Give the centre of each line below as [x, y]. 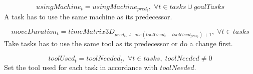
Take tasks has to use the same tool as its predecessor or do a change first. [118, 43]
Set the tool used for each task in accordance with [81, 67]
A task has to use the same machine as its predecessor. [88, 17]
